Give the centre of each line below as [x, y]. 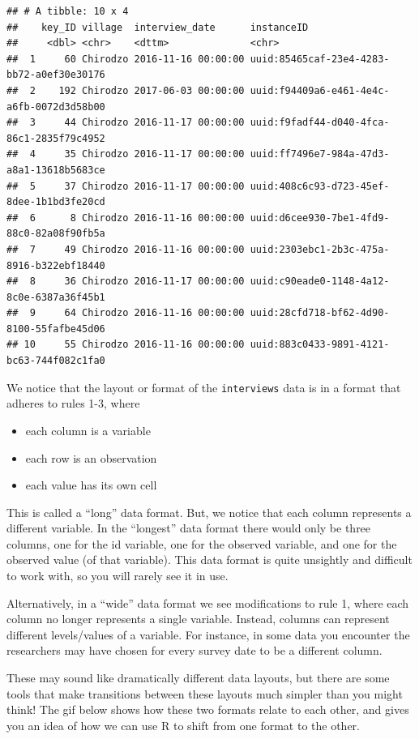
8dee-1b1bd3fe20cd [56, 202]
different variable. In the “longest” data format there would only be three [189, 528]
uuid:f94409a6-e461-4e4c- [320, 90]
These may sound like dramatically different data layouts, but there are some [198, 678]
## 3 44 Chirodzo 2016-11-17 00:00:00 [126, 123]
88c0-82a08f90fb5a [56, 234]
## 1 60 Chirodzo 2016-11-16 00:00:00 [126, 59]
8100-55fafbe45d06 [56, 329]
